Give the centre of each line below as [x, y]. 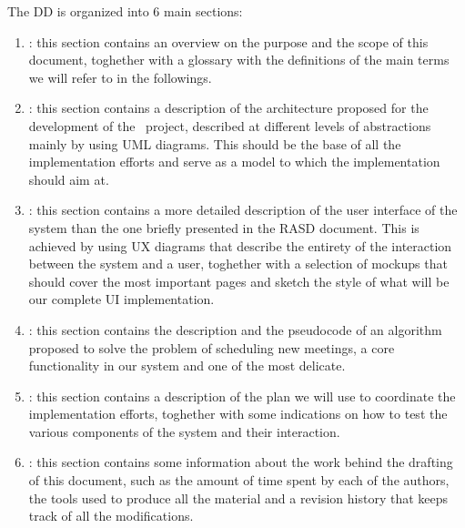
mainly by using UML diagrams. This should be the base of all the [215, 143]
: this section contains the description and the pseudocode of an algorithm [235, 329]
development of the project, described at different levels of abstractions [230, 125]
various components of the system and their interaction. [184, 431]
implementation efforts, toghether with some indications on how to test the [238, 414]
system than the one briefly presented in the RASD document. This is [224, 227]
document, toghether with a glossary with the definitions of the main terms [239, 60]
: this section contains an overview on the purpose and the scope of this [228, 41]
